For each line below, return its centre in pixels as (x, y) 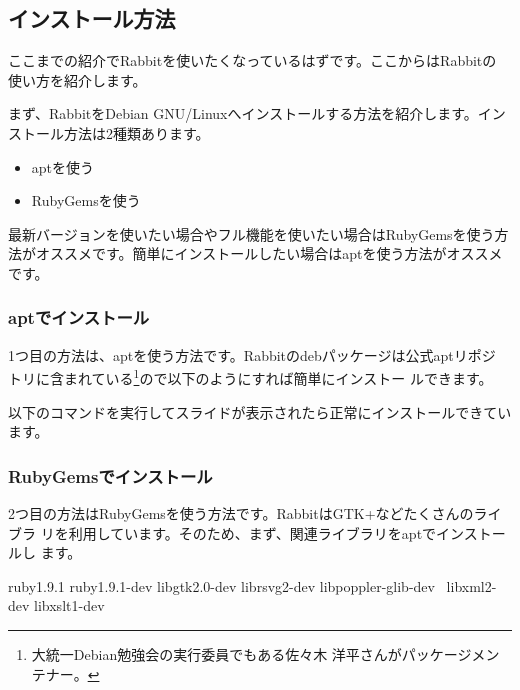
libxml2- (471, 585)
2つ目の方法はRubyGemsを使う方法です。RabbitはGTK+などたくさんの (241, 513)
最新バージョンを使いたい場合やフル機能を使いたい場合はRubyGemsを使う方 (258, 233)
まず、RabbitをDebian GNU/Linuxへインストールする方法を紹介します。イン (257, 113)
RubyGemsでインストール (110, 475)
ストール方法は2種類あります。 (109, 132)
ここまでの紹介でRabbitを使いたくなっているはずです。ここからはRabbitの (252, 60)
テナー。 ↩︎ (65, 673)
